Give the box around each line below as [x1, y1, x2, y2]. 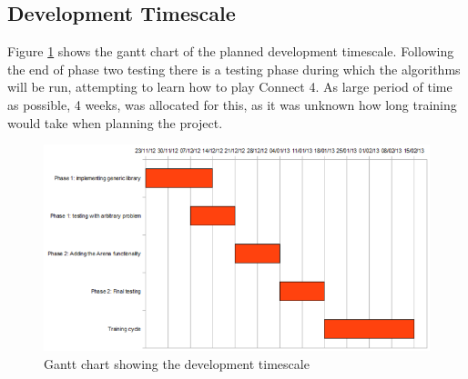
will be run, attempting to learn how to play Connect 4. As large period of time [7, 77, 453, 96]
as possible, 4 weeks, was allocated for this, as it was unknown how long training [7, 95, 457, 114]
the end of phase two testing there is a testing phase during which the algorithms [7, 59, 461, 78]
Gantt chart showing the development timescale [44, 354, 310, 374]
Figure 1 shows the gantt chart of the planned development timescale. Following [7, 42, 454, 61]
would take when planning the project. [7, 113, 223, 132]
